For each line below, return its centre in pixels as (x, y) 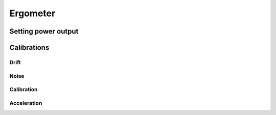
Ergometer (32, 13)
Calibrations (29, 48)
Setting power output (44, 31)
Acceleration (26, 103)
